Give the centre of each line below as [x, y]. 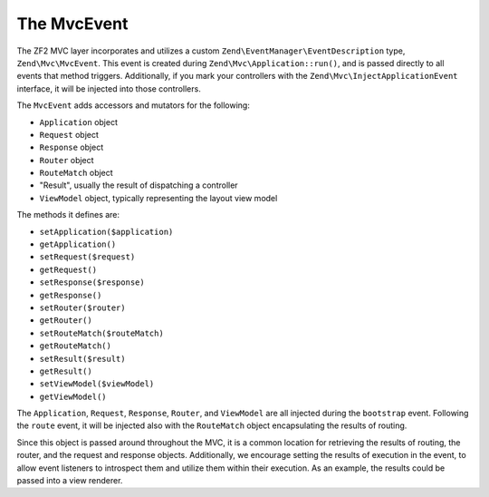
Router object [67, 160]
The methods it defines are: [68, 215]
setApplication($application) [106, 232]
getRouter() [66, 321]
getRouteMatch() [76, 346]
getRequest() [68, 269]
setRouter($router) [82, 307]
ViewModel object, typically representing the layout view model [158, 198]
